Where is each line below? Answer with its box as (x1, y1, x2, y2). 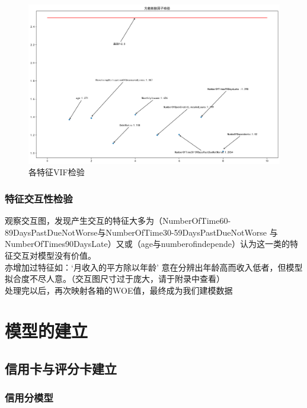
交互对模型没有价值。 (12, 249, 96, 261)
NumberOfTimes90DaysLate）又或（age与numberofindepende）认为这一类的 (5, 237, 290, 250)
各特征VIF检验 (28, 166, 85, 178)
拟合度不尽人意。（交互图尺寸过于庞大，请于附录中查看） (5, 272, 225, 285)
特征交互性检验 (5, 191, 73, 205)
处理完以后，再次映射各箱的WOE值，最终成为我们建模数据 (5, 284, 233, 296)
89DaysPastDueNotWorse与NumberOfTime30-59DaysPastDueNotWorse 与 (5, 226, 278, 238)
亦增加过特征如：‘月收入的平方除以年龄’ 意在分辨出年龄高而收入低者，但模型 (5, 261, 303, 273)
